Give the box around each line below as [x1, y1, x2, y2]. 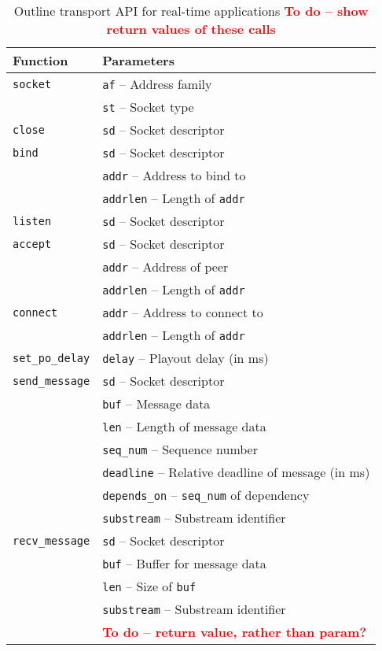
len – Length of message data [102, 417, 266, 435]
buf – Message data [102, 394, 211, 412]
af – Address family [102, 75, 212, 93]
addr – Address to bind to [102, 166, 246, 184]
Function [13, 51, 68, 69]
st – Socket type [102, 98, 194, 116]
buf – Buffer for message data [102, 554, 266, 572]
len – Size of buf [102, 577, 197, 595]
